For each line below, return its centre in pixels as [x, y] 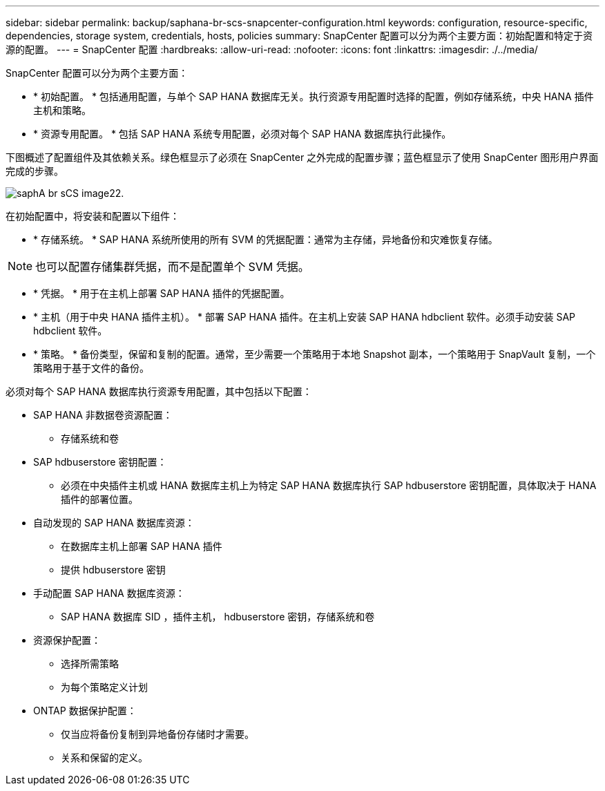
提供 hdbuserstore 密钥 [113, 570]
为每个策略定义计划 [104, 687]
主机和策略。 [62, 110]
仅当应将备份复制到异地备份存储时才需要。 [157, 734]
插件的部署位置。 [99, 499]
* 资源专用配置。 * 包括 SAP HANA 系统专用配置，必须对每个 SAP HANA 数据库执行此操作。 [242, 134]
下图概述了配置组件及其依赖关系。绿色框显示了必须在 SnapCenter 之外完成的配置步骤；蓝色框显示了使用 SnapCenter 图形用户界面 [302, 157]
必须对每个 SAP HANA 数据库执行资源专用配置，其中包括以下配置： [159, 391]
